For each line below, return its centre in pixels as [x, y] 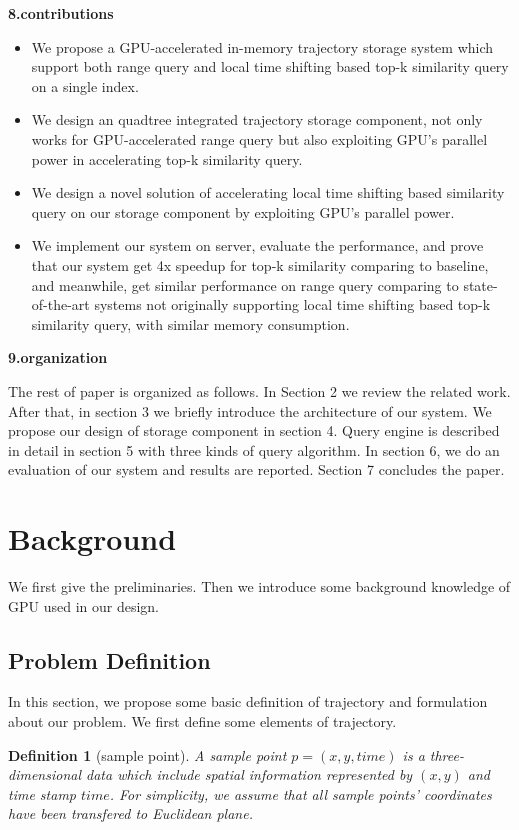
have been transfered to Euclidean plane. [130, 813]
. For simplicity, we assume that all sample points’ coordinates [300, 793]
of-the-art [60, 304]
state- [480, 284]
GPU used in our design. [84, 605]
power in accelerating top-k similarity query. [167, 158]
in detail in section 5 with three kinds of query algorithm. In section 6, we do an [254, 449]
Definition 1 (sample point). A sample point [147, 754]
